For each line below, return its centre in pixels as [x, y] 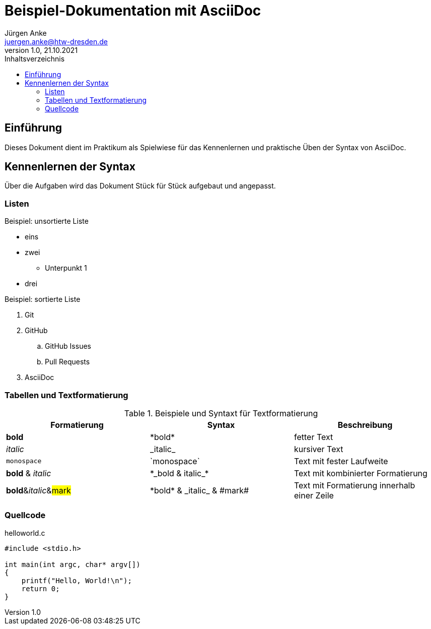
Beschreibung [365, 425]
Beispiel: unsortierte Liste [47, 221]
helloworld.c [25, 533]
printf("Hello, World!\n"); [77, 580]
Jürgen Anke [26, 33]
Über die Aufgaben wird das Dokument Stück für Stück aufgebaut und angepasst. [140, 186]
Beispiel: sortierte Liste [43, 299]
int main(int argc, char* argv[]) [73, 564]
